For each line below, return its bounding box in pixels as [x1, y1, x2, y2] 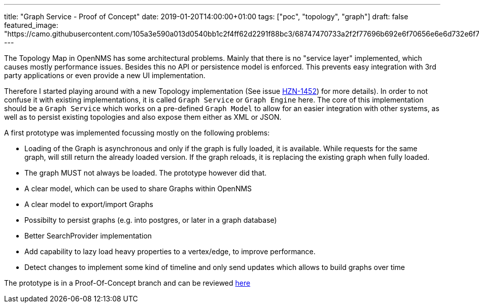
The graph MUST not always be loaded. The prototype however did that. [24, 168, 267, 177]
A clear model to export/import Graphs [24, 200, 153, 209]
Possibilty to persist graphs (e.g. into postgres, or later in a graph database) [24, 216, 277, 224]
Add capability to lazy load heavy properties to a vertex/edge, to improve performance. [24, 247, 316, 256]
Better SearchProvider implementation [24, 231, 152, 240]
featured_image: [4, 21, 58, 29]
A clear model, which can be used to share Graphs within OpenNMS [24, 184, 252, 193]
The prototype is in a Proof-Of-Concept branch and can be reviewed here [4, 279, 251, 287]
